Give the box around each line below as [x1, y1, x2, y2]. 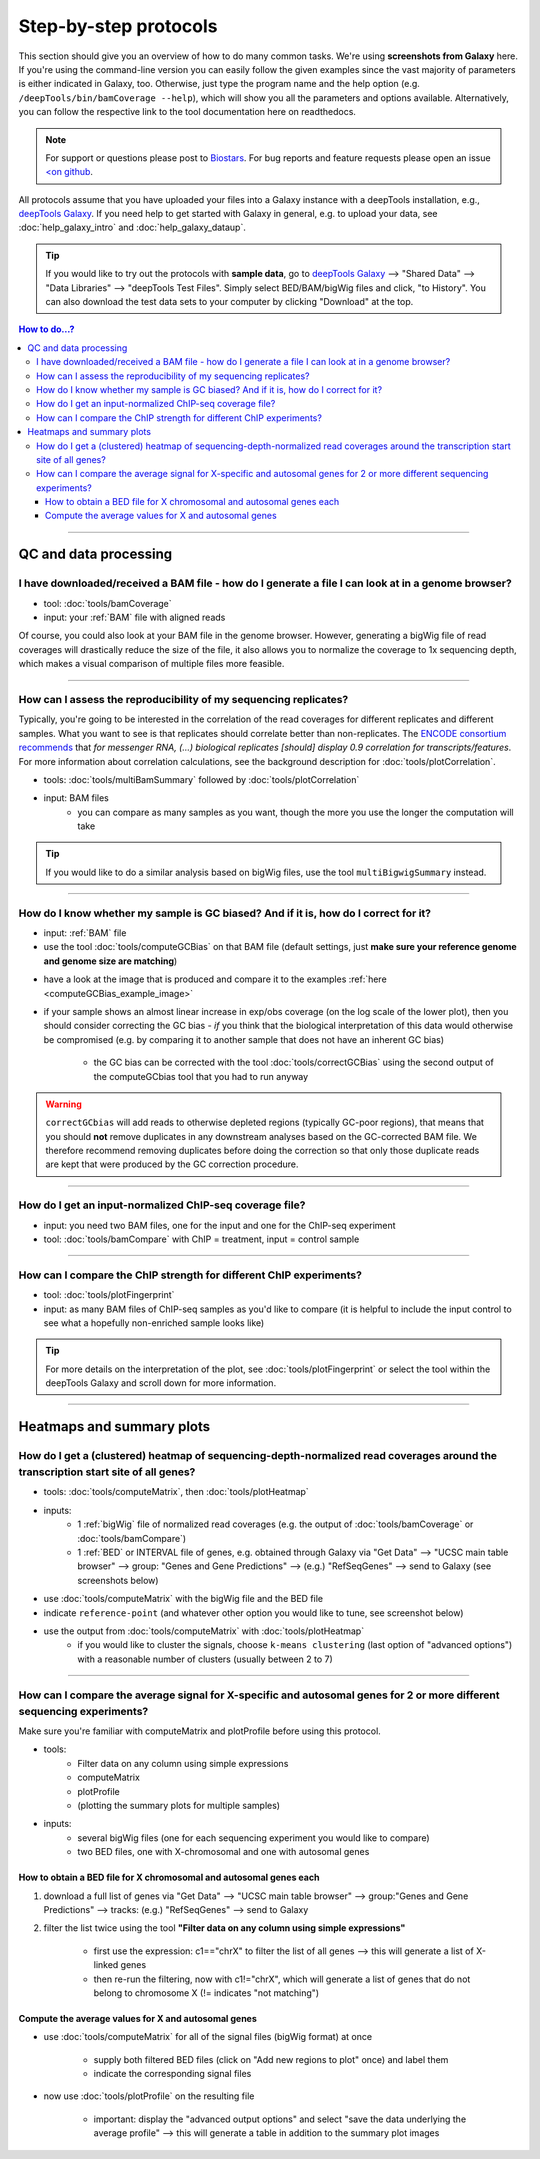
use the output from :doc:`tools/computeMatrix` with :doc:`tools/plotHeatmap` [43, 1625, 365, 1637]
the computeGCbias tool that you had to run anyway [93, 1070, 309, 1082]
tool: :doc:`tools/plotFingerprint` [43, 1289, 175, 1301]
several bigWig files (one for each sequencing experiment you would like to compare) [77, 1831, 430, 1844]
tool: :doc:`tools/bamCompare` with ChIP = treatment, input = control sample [43, 1233, 360, 1245]
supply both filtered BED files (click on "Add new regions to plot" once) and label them [93, 2053, 449, 2065]
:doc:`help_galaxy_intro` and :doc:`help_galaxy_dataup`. [18, 221, 247, 234]
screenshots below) [77, 1574, 159, 1586]
